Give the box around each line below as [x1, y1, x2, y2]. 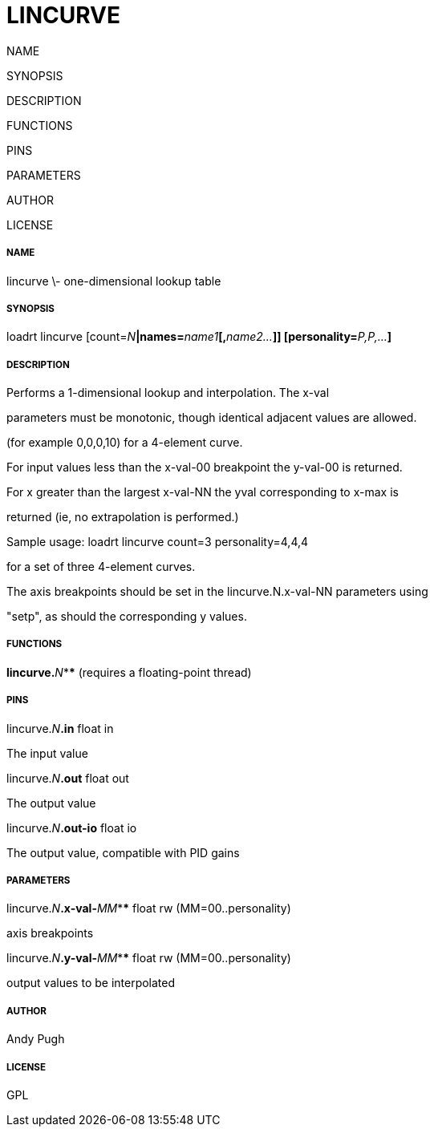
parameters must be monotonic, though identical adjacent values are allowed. [6, 411, 417, 425]
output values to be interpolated [6, 976, 176, 990]
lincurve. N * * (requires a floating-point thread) [6, 665, 252, 679]
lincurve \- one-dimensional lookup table [6, 273, 221, 288]
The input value [6, 746, 88, 760]
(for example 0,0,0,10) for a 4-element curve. [6, 435, 243, 450]
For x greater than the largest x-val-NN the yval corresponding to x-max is [6, 485, 399, 500]
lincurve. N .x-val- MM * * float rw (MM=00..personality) [6, 901, 291, 916]
